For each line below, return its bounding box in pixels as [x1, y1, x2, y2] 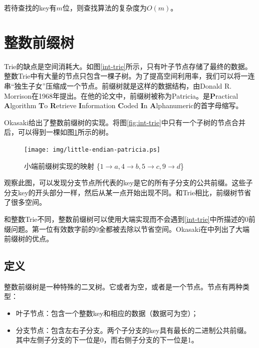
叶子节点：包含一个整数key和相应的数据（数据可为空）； [16, 308, 198, 318]
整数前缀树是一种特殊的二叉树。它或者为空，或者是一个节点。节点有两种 [4, 281, 242, 291]
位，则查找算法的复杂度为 [62, 3, 147, 13]
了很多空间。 [4, 197, 46, 207]
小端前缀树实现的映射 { [24, 160, 100, 171]
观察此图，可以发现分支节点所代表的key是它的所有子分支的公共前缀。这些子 [4, 177, 253, 188]
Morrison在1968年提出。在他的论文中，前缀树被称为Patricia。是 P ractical [4, 90, 238, 101]
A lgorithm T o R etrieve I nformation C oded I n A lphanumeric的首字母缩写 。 [4, 100, 243, 111]
